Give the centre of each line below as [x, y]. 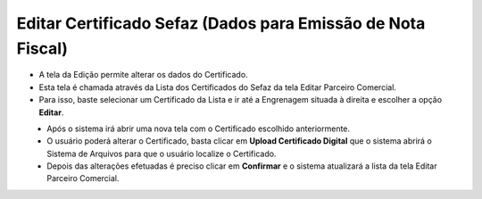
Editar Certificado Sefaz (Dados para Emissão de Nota [221, 23]
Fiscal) [42, 48]
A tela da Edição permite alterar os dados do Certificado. [144, 75]
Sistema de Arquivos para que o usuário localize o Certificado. [162, 153]
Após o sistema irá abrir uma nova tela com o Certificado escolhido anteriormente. [199, 129]
